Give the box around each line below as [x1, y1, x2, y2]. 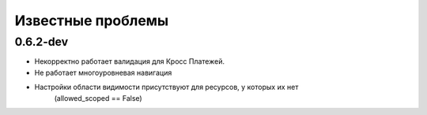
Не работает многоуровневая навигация [34, 68, 172, 77]
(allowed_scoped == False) [54, 93, 142, 102]
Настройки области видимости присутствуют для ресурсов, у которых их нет [34, 83, 299, 92]
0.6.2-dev [14, 35, 69, 49]
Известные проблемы [14, 12, 169, 29]
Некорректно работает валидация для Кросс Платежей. [34, 57, 225, 66]
